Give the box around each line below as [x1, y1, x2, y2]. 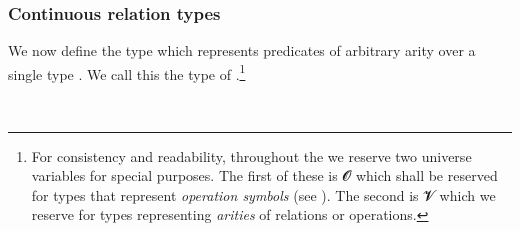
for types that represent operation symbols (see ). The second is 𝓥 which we [31, 184, 496, 205]
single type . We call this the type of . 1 [8, 60, 246, 84]
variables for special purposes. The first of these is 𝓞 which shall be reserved [31, 165, 498, 186]
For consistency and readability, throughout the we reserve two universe [31, 145, 472, 166]
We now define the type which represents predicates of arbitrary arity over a [8, 40, 476, 61]
